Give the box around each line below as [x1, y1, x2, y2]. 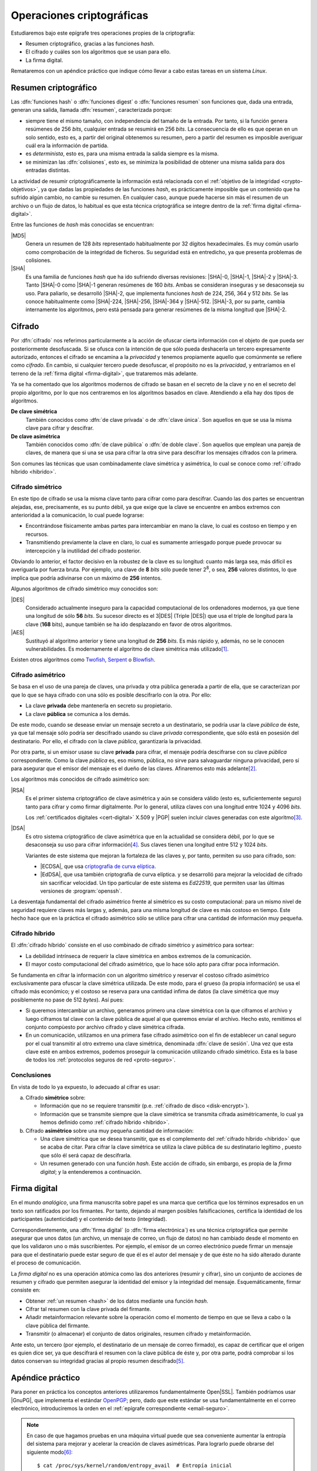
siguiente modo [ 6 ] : [26, 1448, 73, 1456]
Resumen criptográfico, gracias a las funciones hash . [25, 40, 155, 47]
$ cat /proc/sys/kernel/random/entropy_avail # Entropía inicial [37, 1462, 232, 1469]
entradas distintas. [25, 167, 70, 174]
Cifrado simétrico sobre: [25, 1094, 86, 1101]
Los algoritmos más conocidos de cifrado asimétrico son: [11, 776, 150, 783]
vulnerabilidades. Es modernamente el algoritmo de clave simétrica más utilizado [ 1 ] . [25, 645, 229, 653]
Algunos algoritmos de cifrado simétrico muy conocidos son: [11, 585, 158, 593]
